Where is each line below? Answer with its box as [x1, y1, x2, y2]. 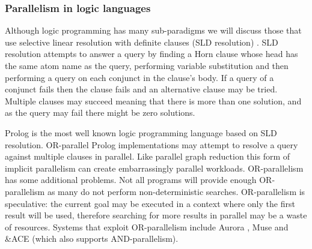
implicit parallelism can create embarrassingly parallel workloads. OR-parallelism [5, 161, 304, 174]
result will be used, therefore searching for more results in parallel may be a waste [5, 209, 307, 221]
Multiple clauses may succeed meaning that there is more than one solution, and [5, 94, 302, 107]
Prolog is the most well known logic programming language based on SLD [5, 126, 277, 139]
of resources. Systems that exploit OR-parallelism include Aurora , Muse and [5, 220, 289, 233]
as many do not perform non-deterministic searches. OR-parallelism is [47, 185, 305, 197]
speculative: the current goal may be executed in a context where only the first [5, 197, 295, 209]
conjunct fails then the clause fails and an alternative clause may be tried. [5, 83, 278, 95]
